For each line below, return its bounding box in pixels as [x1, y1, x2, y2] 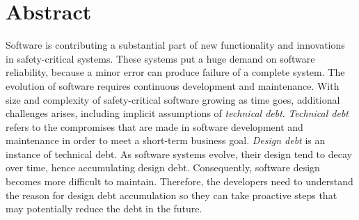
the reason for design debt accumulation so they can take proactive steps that [6, 187, 337, 202]
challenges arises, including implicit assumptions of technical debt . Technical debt [6, 106, 349, 120]
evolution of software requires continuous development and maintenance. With [6, 78, 340, 93]
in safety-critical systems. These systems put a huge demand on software [6, 51, 315, 65]
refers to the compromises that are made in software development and [6, 119, 303, 134]
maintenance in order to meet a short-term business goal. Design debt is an [6, 133, 326, 148]
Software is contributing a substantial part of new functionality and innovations [6, 38, 345, 52]
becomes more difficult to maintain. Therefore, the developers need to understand [6, 174, 353, 189]
